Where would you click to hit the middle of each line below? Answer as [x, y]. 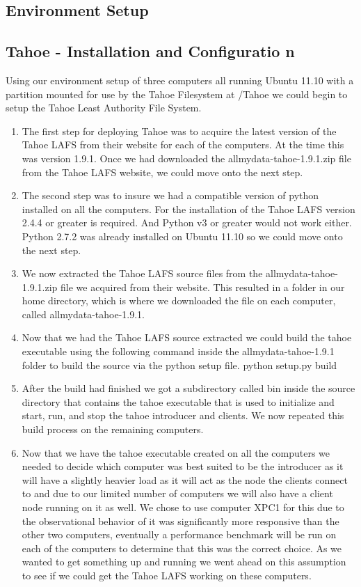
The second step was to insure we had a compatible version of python [170, 195]
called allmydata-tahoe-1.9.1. [83, 314]
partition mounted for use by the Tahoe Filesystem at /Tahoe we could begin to [177, 94]
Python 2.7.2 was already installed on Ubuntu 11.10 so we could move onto [182, 236]
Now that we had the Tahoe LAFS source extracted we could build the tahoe [187, 337]
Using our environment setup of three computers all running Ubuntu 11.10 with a [180, 80]
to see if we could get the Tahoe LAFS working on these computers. [167, 575]
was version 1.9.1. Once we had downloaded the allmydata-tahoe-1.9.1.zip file [186, 158]
